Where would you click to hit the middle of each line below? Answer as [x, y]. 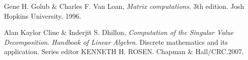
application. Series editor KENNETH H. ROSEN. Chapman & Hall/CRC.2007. [124, 51]
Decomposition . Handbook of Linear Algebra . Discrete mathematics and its [116, 42]
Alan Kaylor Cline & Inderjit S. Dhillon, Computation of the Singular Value [119, 32]
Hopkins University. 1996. [43, 15]
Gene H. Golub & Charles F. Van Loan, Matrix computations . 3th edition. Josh [124, 6]
